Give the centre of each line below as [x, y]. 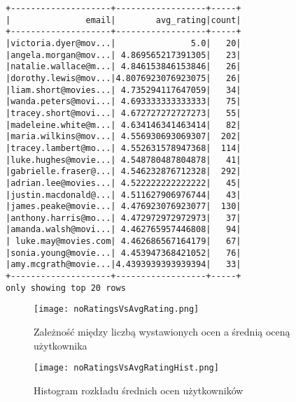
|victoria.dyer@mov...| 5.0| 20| [124, 43]
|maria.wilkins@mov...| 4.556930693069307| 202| [124, 137]
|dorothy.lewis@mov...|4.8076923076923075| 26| [124, 78]
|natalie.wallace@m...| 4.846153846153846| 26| [124, 67]
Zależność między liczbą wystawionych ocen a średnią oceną [162, 332]
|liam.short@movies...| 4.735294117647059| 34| [124, 90]
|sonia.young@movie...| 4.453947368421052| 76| [124, 253]
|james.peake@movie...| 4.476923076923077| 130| [124, 207]
